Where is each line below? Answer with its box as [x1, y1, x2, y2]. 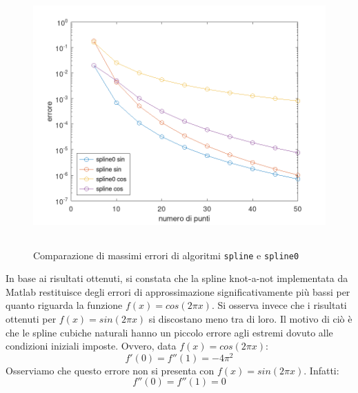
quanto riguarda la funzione [6, 298, 123, 312]
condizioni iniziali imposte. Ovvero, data [6, 339, 177, 353]
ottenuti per [6, 311, 57, 325]
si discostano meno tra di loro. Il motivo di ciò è [148, 311, 352, 325]
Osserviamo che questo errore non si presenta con [6, 363, 215, 377]
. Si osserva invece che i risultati [211, 298, 347, 312]
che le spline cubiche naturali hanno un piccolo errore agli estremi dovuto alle [6, 325, 333, 339]
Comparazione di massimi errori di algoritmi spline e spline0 [33, 248, 299, 262]
